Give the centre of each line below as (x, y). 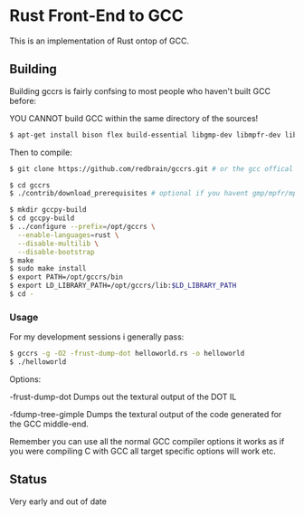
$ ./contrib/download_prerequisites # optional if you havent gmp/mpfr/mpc (155, 194)
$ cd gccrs (30, 185)
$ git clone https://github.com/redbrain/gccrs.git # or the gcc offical (152, 168)
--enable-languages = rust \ (68, 235)
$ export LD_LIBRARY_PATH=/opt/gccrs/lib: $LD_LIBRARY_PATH (123, 286)
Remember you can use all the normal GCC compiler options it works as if (147, 441)
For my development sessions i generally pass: (97, 337)
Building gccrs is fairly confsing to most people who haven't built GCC (140, 91)
